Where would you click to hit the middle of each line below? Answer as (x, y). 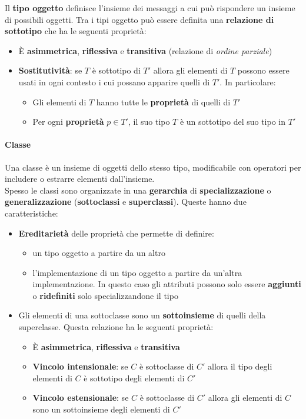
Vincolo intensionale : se (80, 366)
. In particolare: (248, 82)
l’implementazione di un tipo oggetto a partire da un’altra (137, 272)
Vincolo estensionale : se (81, 398)
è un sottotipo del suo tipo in (233, 122)
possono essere (263, 70)
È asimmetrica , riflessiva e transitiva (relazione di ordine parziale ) (145, 50)
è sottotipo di (116, 70)
